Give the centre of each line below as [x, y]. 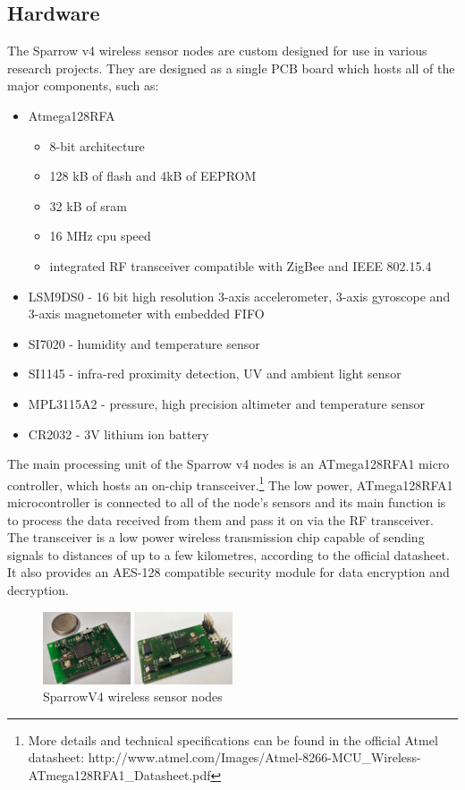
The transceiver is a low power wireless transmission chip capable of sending [216, 537]
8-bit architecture [97, 145]
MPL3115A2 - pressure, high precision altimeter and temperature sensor [227, 403]
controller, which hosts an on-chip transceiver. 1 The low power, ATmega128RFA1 [230, 483]
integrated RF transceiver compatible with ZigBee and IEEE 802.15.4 [241, 265]
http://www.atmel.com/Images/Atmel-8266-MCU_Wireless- [254, 757]
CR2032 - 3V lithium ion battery [118, 433]
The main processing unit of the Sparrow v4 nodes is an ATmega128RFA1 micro [228, 464]
